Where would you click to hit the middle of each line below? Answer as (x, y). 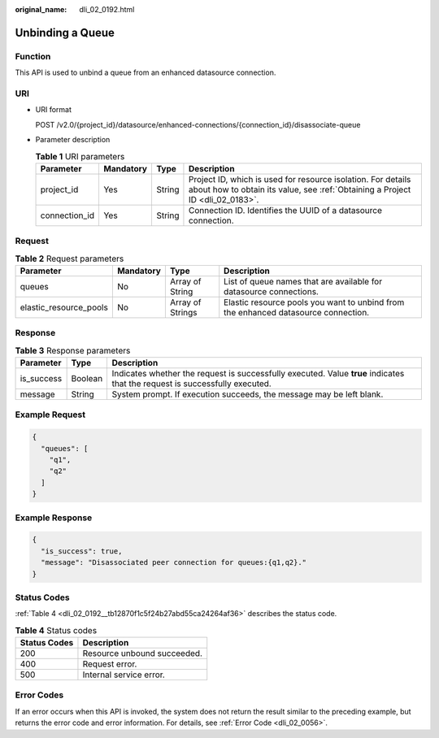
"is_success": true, (82, 551)
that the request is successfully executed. (191, 384)
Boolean (87, 379)
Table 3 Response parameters (73, 350)
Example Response (54, 518)
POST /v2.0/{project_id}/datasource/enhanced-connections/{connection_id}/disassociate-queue (198, 124)
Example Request (50, 415)
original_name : (41, 9)
